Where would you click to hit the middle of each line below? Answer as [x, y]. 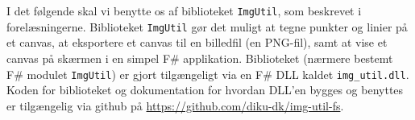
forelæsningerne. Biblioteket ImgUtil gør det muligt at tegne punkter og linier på [207, 26]
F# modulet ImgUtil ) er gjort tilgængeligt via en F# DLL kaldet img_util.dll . [208, 74]
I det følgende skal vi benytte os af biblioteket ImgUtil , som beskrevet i [184, 10]
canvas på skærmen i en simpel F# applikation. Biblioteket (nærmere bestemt [200, 58]
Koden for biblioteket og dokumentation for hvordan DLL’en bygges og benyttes [205, 90]
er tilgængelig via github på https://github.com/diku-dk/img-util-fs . [175, 105]
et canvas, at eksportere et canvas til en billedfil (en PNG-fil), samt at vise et [197, 42]
